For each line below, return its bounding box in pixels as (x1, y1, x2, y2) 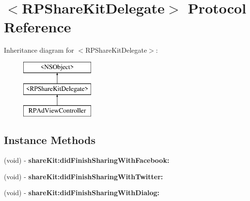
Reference (4, 17, 71, 37)
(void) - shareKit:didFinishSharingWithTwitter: (4, 171, 163, 181)
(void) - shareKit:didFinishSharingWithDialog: (4, 187, 159, 198)
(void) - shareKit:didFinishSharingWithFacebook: (4, 155, 170, 165)
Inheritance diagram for (4, 45, 74, 55)
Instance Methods (4, 132, 95, 147)
